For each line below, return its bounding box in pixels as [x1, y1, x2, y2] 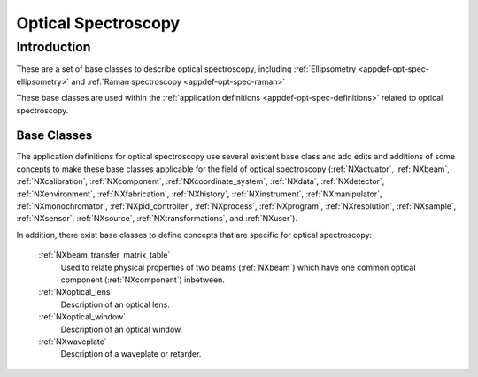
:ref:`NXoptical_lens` [38, 287, 113, 297]
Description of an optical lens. [60, 299, 170, 310]
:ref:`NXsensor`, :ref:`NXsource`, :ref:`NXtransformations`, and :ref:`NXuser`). [16, 213, 298, 224]
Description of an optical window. [60, 324, 183, 335]
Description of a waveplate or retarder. [60, 349, 202, 359]
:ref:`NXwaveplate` [38, 336, 107, 347]
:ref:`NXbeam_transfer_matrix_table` [38, 250, 171, 260]
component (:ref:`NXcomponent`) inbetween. [60, 274, 226, 285]
